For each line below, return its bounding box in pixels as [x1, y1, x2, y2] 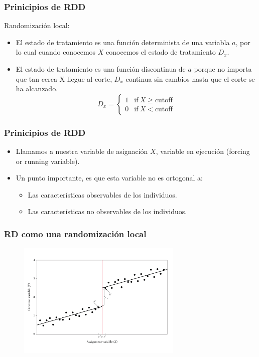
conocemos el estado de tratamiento [106, 47, 216, 57]
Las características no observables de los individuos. [28, 206, 187, 217]
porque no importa [194, 64, 252, 74]
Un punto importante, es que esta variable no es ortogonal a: [16, 172, 203, 183]
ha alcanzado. [16, 83, 58, 94]
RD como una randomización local [4, 227, 147, 240]
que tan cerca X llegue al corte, [16, 73, 112, 84]
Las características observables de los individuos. [28, 189, 177, 200]
